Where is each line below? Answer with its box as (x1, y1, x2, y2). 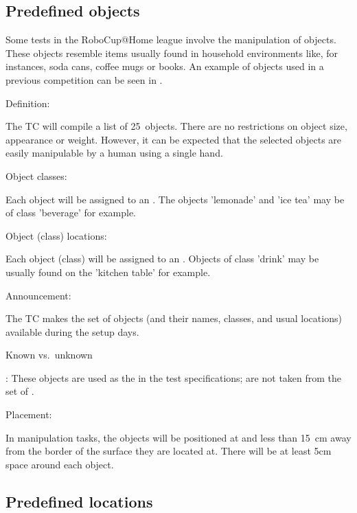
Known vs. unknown (5, 347, 93, 362)
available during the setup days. (5, 324, 139, 339)
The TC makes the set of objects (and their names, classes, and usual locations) (5, 311, 342, 326)
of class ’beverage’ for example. (5, 205, 136, 220)
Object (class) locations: (5, 228, 107, 242)
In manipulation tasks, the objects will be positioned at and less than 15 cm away (5, 430, 352, 444)
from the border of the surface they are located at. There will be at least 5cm (5, 444, 332, 458)
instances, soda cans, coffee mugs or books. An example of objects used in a (5, 59, 324, 73)
